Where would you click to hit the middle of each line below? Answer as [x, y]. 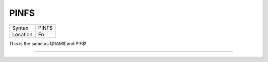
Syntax [20, 28]
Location [22, 34]
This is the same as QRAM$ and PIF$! [48, 43]
